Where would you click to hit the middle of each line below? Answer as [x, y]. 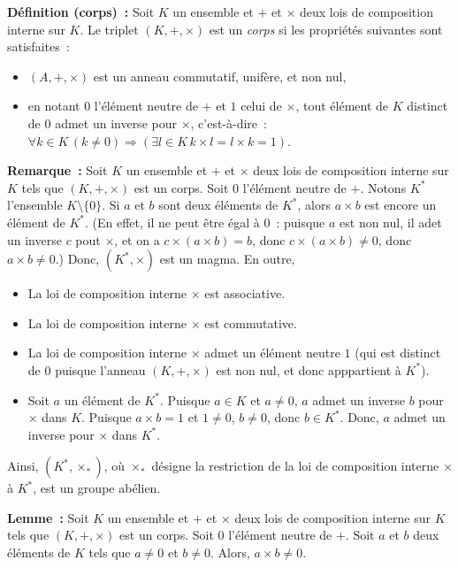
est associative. [245, 293]
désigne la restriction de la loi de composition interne [295, 466]
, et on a [137, 239]
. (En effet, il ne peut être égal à [172, 222]
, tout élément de [342, 106]
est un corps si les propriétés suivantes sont [326, 29]
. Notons [383, 187]
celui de [261, 106]
